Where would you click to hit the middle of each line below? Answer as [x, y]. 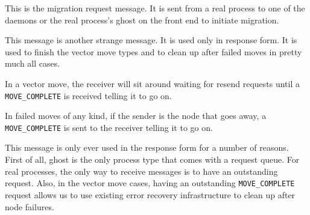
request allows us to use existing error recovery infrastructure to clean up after [150, 194]
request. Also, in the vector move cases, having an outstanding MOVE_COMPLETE [150, 183]
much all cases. [33, 63]
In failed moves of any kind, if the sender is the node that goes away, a [136, 116]
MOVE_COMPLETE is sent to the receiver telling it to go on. [109, 127]
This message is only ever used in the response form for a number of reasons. [147, 147]
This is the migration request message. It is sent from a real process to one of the [155, 8]
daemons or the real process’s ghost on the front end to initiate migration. [142, 20]
